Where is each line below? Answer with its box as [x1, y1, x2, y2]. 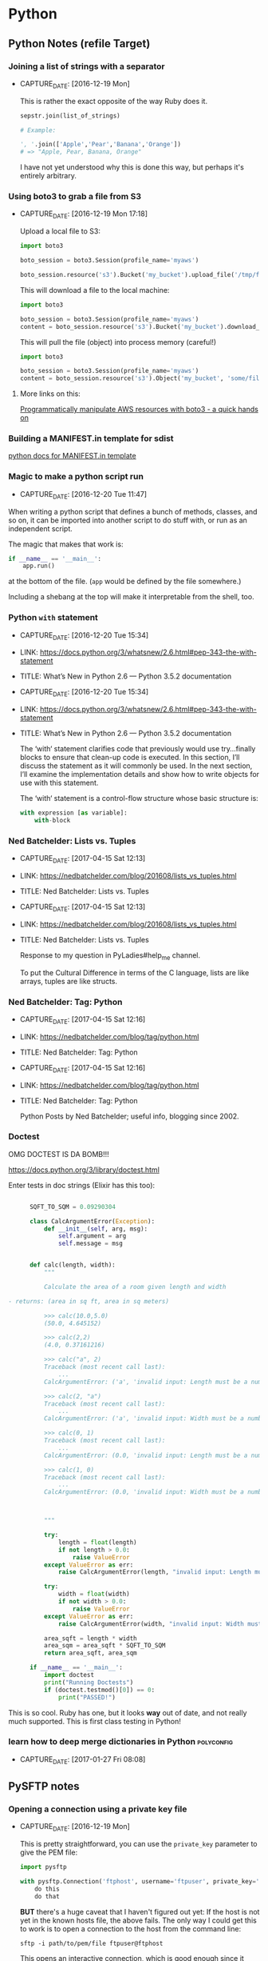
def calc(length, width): [29, 1261, 116, 1269]
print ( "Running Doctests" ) [43, 1678, 134, 1687]
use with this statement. [19, 778, 99, 788]
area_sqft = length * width [43, 1634, 137, 1643]
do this [34, 1885, 60, 1893]
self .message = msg [58, 1239, 124, 1248]
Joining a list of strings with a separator [8, 61, 165, 72]
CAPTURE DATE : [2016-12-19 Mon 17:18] [19, 209, 148, 221]
